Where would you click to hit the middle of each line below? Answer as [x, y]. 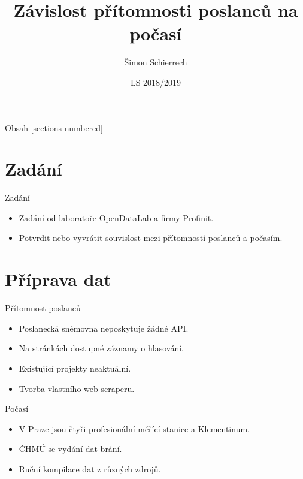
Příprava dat [58, 279]
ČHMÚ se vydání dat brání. [70, 449]
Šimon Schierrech [156, 62]
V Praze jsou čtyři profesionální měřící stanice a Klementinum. [134, 428]
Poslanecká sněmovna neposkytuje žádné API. [104, 328]
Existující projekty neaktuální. [75, 368]
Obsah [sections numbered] [54, 127]
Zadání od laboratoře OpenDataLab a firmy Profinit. [116, 217]
